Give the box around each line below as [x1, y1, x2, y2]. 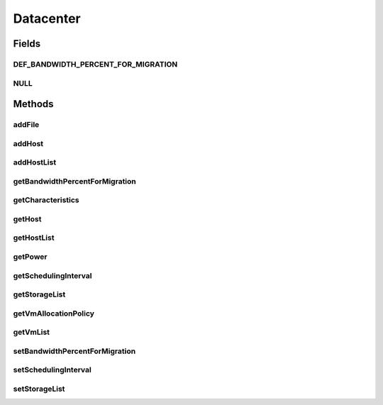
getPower [13, 252, 48, 262]
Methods [13, 98, 54, 110]
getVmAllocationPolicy [13, 309, 95, 318]
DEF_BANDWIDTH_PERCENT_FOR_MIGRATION [13, 59, 178, 69]
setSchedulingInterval [13, 365, 91, 375]
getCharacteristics [13, 195, 79, 205]
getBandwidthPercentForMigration [13, 176, 136, 186]
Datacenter [13, 11, 81, 26]
